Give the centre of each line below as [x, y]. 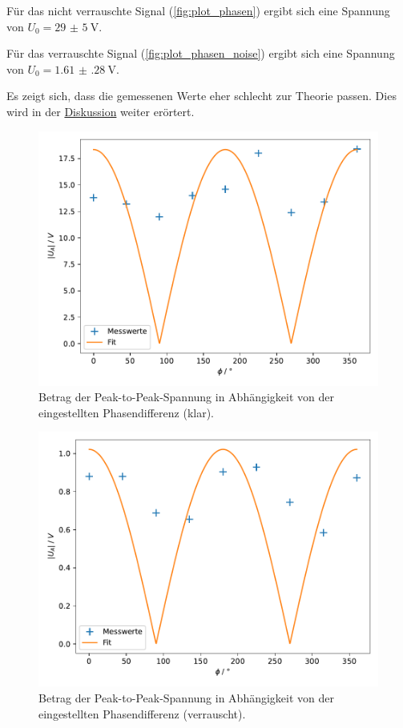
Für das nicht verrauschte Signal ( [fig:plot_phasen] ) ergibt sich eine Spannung [198, 10]
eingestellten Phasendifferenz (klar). [126, 412]
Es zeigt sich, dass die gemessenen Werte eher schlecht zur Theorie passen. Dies [201, 96]
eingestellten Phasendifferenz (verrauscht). [142, 713]
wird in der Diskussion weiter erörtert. [101, 111]
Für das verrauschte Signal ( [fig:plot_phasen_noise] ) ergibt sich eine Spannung [201, 53]
